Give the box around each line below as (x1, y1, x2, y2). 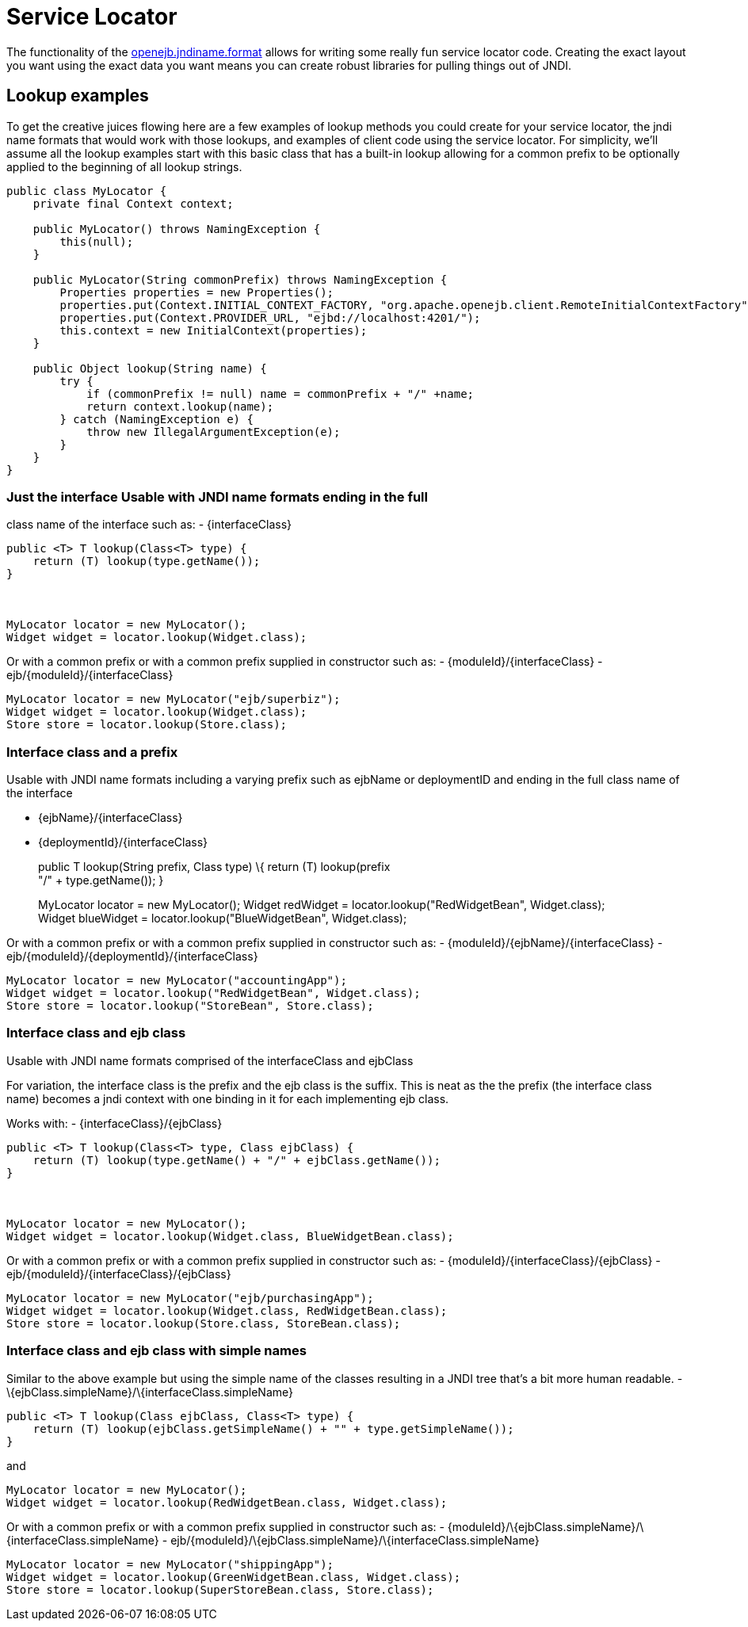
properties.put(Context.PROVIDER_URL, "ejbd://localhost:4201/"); (59, 311, 481, 324)
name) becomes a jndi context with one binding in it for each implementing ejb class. (6, 1091, 449, 1106)
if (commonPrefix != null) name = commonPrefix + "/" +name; (86, 387, 475, 400)
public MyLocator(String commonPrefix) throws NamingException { (32, 273, 448, 286)
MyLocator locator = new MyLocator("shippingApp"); (6, 1557, 334, 1571)
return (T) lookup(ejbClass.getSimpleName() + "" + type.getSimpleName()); (32, 1422, 514, 1435)
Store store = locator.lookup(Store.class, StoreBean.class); (6, 1316, 401, 1330)
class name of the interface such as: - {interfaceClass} (6, 518, 292, 532)
